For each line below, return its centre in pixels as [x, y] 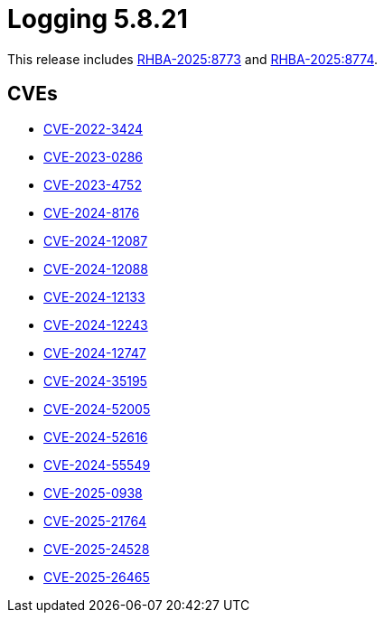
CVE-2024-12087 [96, 240]
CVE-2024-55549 [97, 465]
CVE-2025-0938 [93, 493]
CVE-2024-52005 [97, 409]
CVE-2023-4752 [93, 184]
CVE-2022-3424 [94, 128]
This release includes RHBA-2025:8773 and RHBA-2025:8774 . [192, 59]
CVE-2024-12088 [96, 268]
